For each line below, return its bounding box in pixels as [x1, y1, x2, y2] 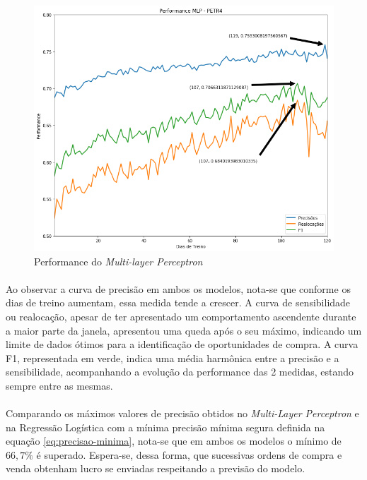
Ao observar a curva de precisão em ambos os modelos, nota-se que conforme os [6, 281, 351, 296]
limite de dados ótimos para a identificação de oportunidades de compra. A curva [6, 337, 359, 352]
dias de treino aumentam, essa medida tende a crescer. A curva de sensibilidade [6, 295, 351, 310]
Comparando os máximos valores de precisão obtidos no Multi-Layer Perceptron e [6, 406, 359, 421]
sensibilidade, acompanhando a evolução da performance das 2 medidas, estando [6, 364, 354, 379]
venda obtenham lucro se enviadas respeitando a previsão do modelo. [6, 461, 305, 476]
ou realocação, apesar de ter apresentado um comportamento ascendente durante [6, 308, 356, 323]
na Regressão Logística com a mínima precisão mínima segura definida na [6, 419, 325, 434]
